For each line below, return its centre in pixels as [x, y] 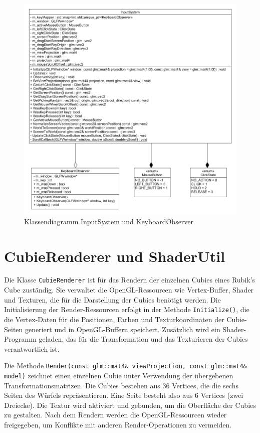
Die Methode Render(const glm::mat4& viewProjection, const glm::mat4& [125, 366]
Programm [20, 339]
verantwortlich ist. [32, 348]
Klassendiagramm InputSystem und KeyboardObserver [109, 221]
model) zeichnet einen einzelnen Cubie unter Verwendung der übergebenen [119, 375]
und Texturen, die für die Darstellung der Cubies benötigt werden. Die [112, 299]
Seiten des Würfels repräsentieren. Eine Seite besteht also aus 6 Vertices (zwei [124, 395]
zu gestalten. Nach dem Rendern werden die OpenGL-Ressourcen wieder [115, 415]
